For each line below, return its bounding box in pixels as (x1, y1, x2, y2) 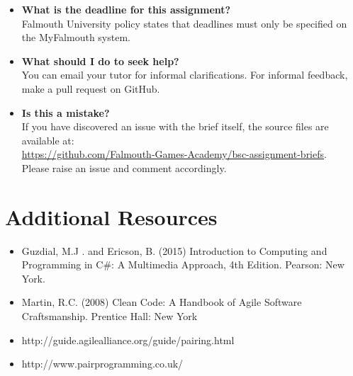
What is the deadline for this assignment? (21, 2, 231, 16)
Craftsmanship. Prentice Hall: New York (21, 309, 198, 324)
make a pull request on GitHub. (21, 81, 160, 96)
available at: (21, 132, 74, 147)
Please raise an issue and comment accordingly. (21, 160, 227, 175)
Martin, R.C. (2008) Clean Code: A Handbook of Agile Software (21, 295, 302, 309)
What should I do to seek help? (21, 53, 179, 68)
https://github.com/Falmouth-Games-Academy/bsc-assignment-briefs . (21, 147, 327, 161)
